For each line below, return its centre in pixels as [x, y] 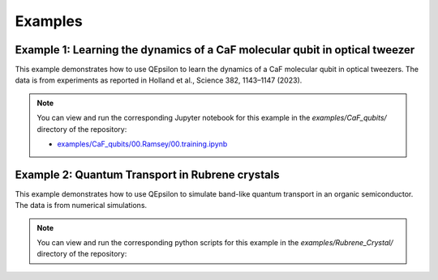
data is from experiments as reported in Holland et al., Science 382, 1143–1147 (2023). [159, 80]
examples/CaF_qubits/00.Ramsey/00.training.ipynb [142, 144]
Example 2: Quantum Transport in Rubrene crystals [147, 174]
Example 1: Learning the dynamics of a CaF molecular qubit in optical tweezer [215, 50]
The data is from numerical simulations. [81, 206]
